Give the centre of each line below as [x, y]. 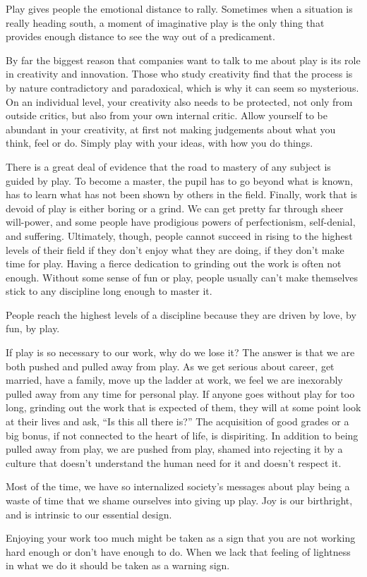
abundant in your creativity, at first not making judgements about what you [171, 129]
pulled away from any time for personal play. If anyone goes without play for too [180, 393]
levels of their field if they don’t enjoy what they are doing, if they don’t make [175, 249]
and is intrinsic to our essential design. [89, 514]
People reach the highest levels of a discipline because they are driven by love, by [181, 314]
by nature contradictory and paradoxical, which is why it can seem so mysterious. [182, 87]
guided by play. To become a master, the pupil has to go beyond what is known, [179, 180]
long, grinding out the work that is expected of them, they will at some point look [183, 407]
